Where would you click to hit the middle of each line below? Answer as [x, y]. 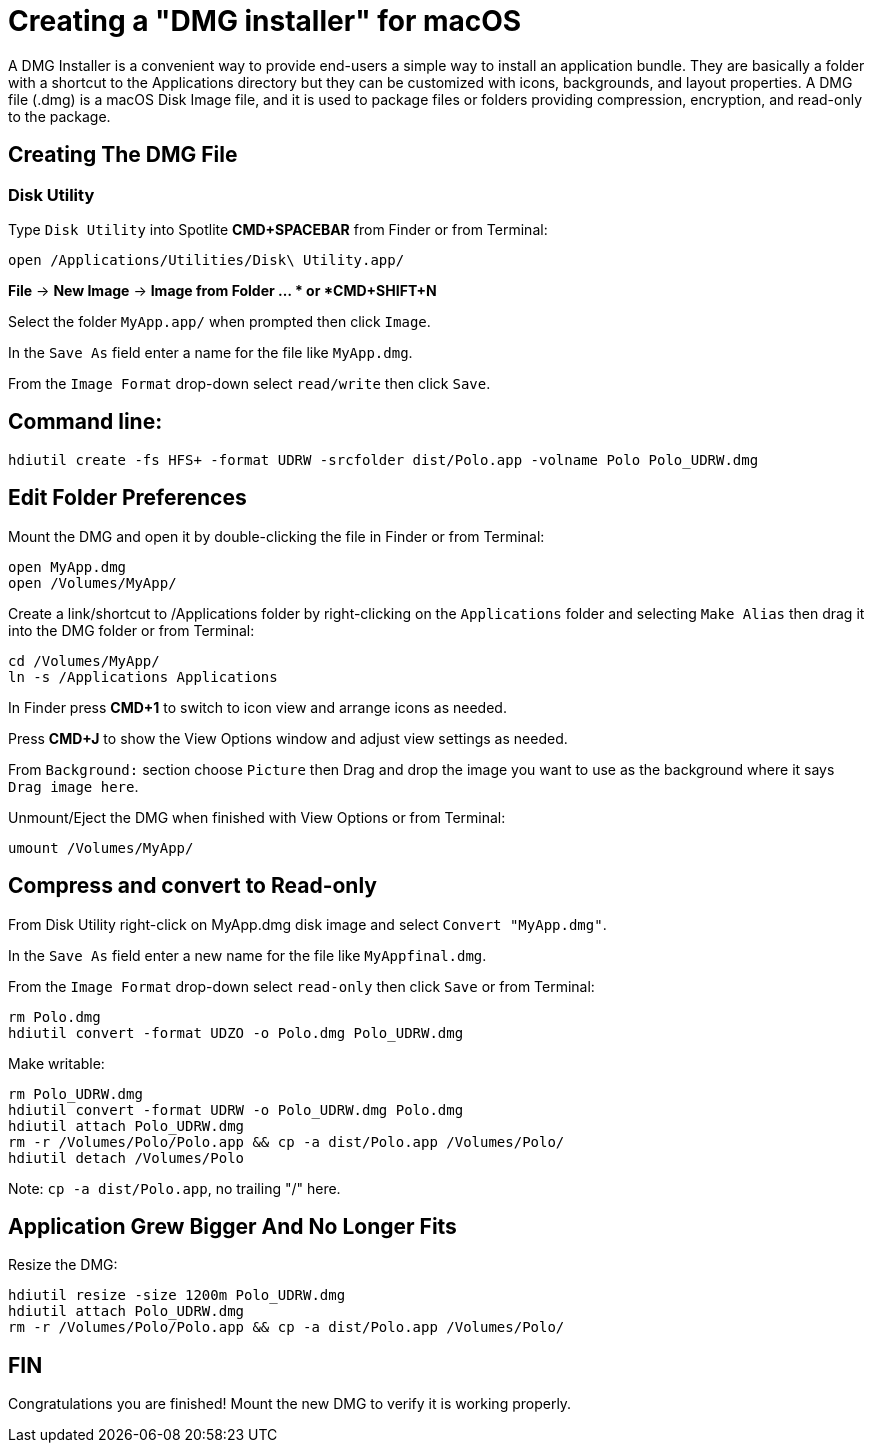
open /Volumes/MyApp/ [92, 582]
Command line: [85, 422]
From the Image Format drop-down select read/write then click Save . [249, 383]
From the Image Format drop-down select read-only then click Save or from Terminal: [301, 986]
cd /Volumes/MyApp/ [84, 660]
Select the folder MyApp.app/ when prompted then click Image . [219, 321]
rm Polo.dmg [54, 1016]
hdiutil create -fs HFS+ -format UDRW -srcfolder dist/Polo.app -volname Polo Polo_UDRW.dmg [383, 459]
